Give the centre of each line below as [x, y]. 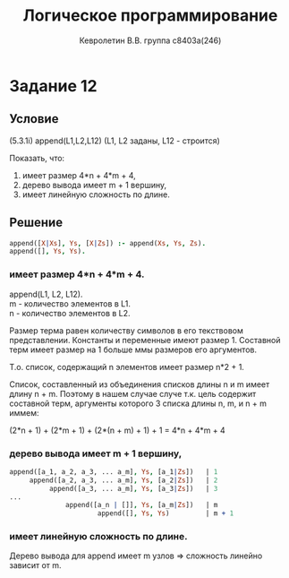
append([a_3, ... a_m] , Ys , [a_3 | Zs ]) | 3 [133, 488]
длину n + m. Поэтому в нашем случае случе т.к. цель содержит [133, 393]
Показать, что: [37, 158]
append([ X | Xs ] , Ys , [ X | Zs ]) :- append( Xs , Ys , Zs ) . [108, 243]
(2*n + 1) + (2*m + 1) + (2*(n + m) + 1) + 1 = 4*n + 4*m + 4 [117, 430]
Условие [34, 119]
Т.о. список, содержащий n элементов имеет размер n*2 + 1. [127, 367]
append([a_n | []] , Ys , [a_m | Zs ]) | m [142, 505]
